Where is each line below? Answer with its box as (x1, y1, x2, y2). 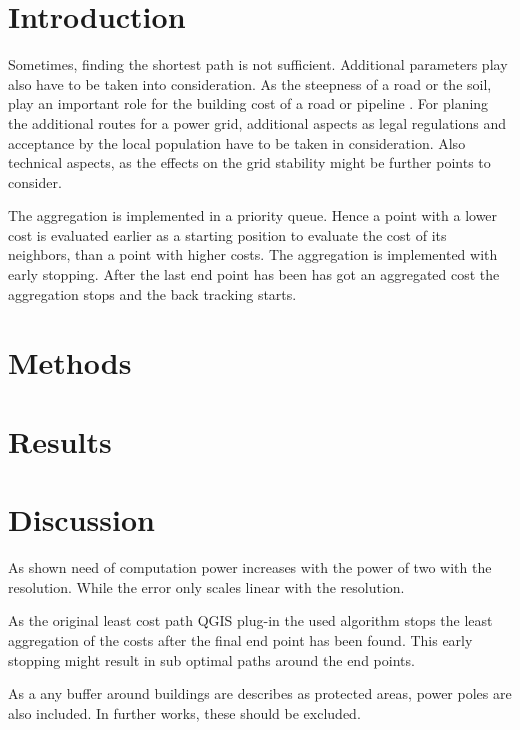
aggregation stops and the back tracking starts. (8, 283, 297, 304)
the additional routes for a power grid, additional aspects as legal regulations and (8, 112, 507, 133)
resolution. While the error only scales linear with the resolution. (8, 576, 405, 597)
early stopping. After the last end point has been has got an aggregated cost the (8, 264, 500, 285)
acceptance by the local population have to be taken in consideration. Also (8, 132, 466, 153)
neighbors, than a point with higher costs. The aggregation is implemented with (8, 244, 498, 265)
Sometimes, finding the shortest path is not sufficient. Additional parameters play (8, 54, 508, 75)
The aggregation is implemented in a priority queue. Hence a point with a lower (8, 205, 498, 226)
